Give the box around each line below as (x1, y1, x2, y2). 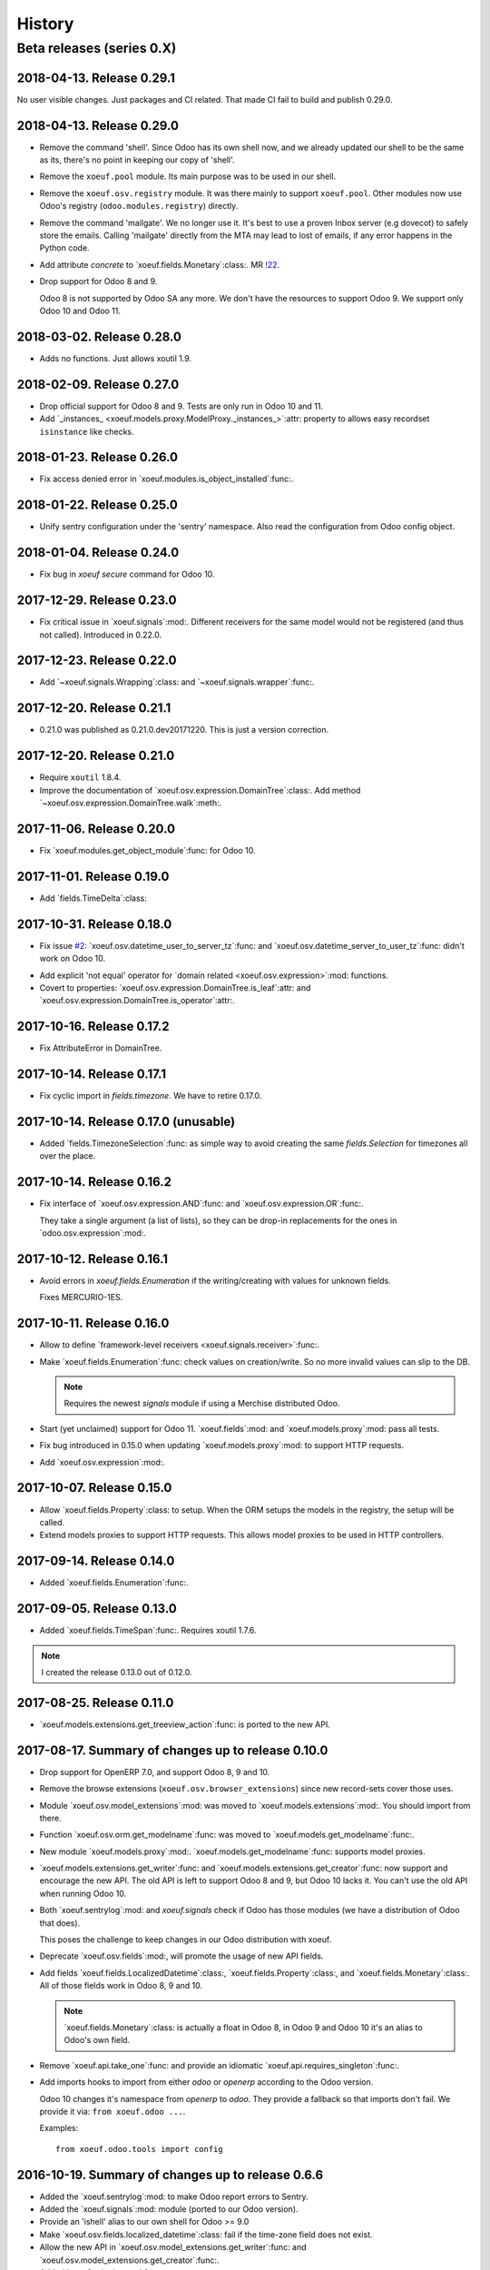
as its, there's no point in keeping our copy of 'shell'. (39, 154, 235, 165)
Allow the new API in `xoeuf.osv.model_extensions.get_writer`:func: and (39, 2242, 308, 2253)
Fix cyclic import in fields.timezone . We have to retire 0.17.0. (39, 1091, 262, 1101)
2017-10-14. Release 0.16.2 (16, 1174, 172, 1189)
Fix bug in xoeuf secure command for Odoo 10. (39, 568, 215, 580)
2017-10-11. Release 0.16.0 (16, 1316, 170, 1331)
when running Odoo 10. (39, 1888, 127, 1899)
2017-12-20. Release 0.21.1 (16, 700, 171, 716)
